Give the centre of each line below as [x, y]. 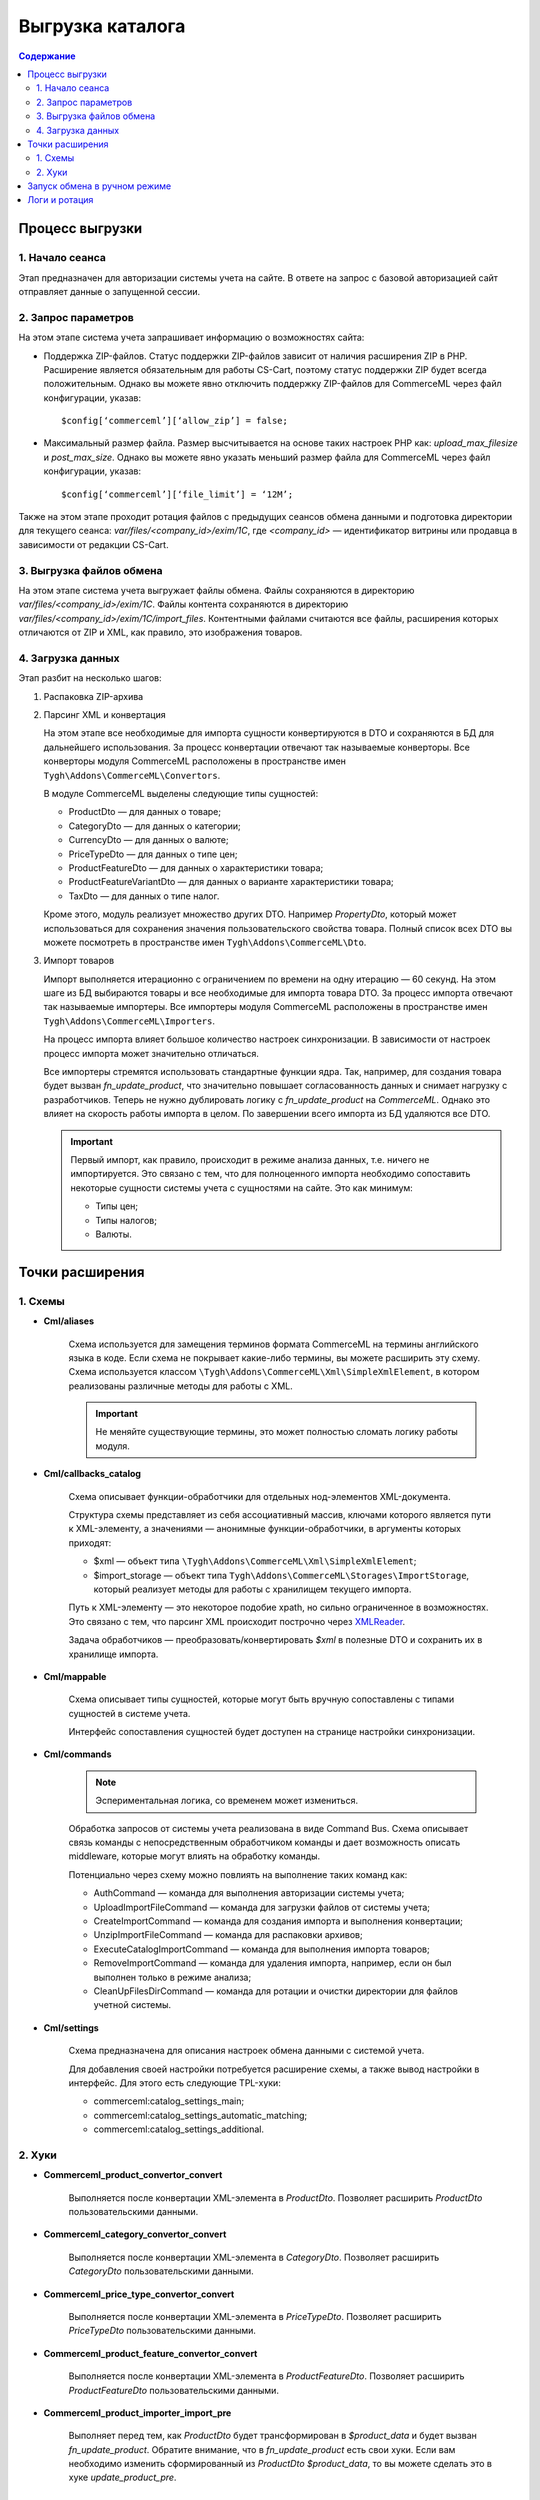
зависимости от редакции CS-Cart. [93, 544]
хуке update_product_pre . [122, 2477]
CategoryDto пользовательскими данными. [161, 2271]
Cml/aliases [69, 1321]
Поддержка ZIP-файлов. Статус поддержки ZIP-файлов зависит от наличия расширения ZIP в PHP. [255, 356]
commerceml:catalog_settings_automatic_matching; [200, 2115]
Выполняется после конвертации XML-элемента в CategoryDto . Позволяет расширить [254, 2257]
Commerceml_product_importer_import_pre [137, 2412]
